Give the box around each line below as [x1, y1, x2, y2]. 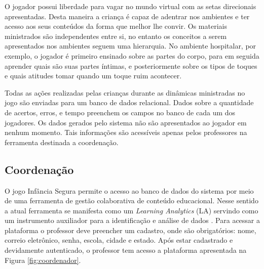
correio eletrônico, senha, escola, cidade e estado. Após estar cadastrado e [5, 235, 233, 245]
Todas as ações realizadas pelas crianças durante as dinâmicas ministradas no [5, 87, 245, 98]
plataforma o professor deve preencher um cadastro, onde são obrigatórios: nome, [5, 225, 256, 235]
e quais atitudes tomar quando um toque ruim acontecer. [5, 70, 182, 81]
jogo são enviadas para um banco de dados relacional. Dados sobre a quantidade [5, 97, 254, 108]
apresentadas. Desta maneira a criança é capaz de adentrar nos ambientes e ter [5, 11, 250, 21]
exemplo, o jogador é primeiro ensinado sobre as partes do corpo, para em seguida [5, 50, 259, 61]
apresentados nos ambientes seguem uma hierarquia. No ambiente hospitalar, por [5, 40, 256, 51]
